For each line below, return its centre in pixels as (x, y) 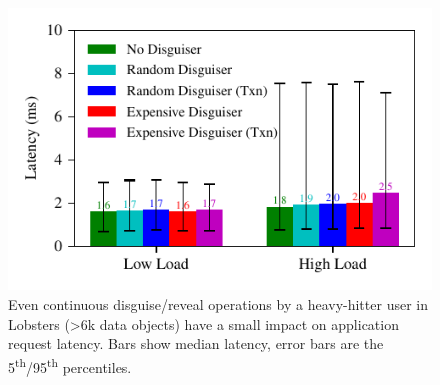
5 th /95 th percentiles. (70, 365)
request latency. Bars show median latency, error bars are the (196, 343)
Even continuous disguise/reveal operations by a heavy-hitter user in (218, 303)
